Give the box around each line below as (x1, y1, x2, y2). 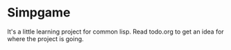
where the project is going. (7, 34, 85, 42)
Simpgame (7, 5, 71, 21)
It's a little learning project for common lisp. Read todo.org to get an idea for (7, 27, 224, 36)
